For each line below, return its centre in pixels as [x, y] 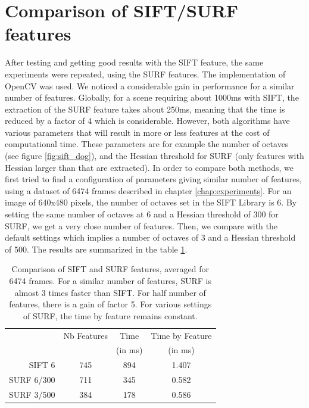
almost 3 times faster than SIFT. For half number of [110, 292]
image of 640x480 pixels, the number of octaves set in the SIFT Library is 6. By [151, 202]
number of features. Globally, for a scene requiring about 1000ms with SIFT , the [152, 97]
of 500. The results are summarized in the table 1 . [96, 249]
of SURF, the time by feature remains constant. [110, 315]
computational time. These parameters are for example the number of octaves [147, 144]
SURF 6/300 [32, 380]
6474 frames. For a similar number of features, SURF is [110, 281]
